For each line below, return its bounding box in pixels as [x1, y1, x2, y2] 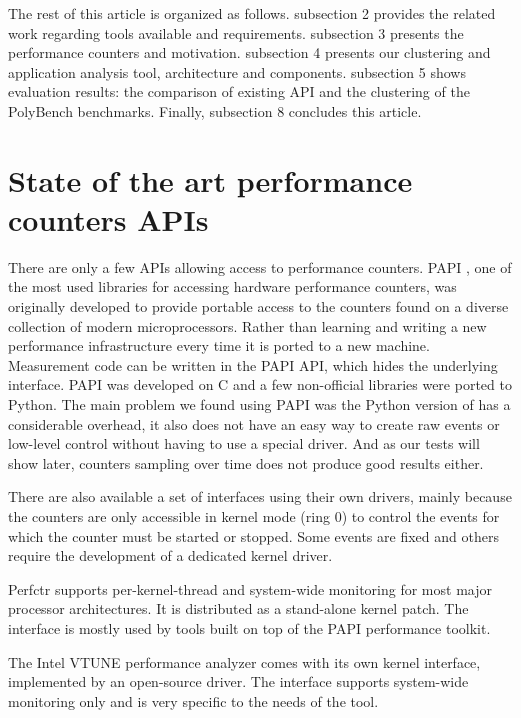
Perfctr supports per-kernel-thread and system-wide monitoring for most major [8, 578, 492, 599]
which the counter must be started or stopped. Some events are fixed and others [8, 525, 499, 546]
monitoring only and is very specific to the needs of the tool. [8, 690, 379, 711]
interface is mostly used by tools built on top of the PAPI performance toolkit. [8, 617, 491, 638]
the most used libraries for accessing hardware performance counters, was [8, 276, 457, 297]
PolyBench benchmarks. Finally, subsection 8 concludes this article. [8, 100, 422, 121]
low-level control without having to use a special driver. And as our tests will [8, 433, 480, 454]
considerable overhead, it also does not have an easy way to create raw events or [8, 413, 500, 434]
